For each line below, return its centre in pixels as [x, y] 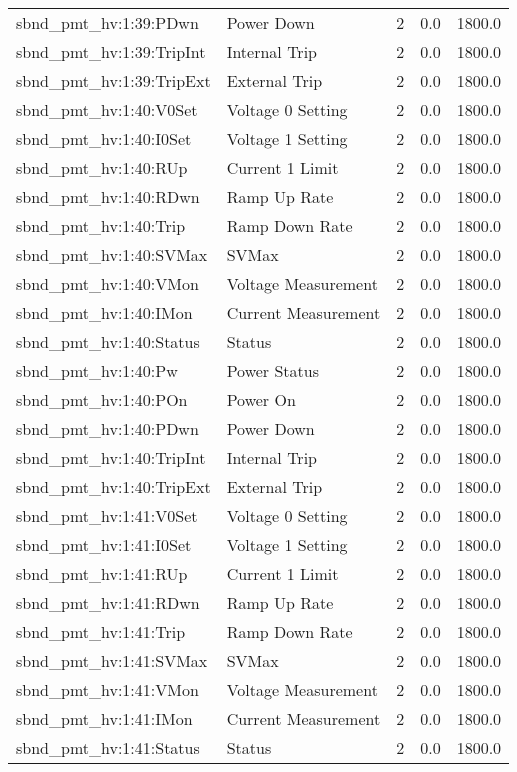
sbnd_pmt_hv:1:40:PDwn [107, 428]
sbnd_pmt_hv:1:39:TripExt [113, 80]
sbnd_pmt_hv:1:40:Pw [97, 370]
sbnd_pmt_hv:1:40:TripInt [111, 457]
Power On [261, 399]
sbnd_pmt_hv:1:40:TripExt [113, 486]
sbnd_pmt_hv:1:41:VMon [107, 689]
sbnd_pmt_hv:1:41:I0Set [104, 544]
